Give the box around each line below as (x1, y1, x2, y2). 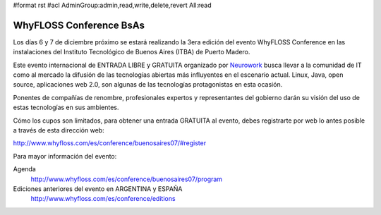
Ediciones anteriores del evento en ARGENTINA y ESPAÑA (13, 184, 183, 193)
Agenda (13, 165, 37, 173)
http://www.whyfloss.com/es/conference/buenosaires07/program (30, 175, 222, 183)
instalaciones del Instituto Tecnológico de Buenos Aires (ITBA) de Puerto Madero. (13, 48, 250, 56)
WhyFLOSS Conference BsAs (13, 19, 145, 31)
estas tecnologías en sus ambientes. (13, 103, 119, 112)
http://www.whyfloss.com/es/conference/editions (30, 195, 176, 203)
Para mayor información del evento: (13, 152, 117, 160)
